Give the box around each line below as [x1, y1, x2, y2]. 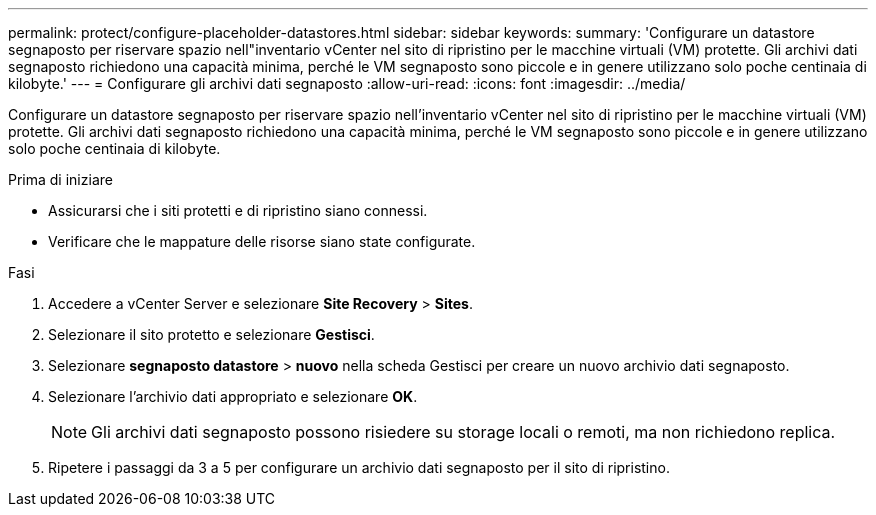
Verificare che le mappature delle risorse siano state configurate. [48, 233, 476, 250]
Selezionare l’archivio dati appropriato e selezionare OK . [48, 388, 418, 405]
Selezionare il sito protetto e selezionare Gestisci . [48, 326, 375, 343]
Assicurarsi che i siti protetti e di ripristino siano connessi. [48, 202, 428, 219]
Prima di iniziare [8, 171, 113, 188]
